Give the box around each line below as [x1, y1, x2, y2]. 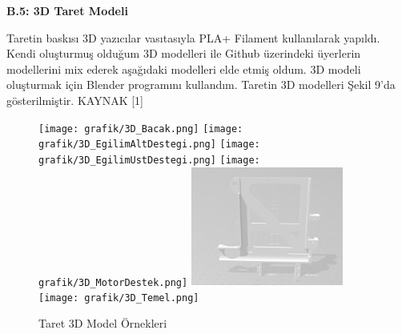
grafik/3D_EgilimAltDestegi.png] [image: [38, 139, 260, 151]
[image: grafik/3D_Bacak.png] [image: [38, 123, 243, 135]
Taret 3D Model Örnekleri [38, 315, 167, 332]
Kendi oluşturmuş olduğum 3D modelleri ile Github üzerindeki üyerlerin [6, 45, 361, 62]
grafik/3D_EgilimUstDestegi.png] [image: [38, 154, 260, 166]
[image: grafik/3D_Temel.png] [38, 292, 199, 304]
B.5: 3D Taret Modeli [6, 2, 128, 18]
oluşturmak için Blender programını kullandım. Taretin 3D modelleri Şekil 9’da [6, 76, 396, 93]
